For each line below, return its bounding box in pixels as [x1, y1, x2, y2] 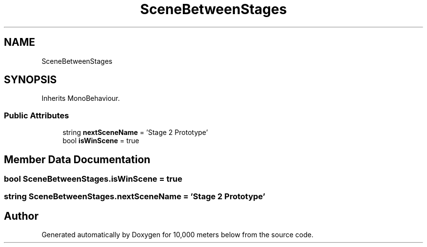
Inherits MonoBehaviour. [41, 94, 120, 103]
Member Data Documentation [4, 153, 151, 166]
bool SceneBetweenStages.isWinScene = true [4, 174, 183, 184]
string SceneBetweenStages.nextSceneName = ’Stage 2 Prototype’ [4, 191, 266, 202]
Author [4, 209, 39, 222]
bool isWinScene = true [62, 136, 139, 145]
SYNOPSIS [4, 74, 57, 86]
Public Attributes [4, 110, 69, 120]
